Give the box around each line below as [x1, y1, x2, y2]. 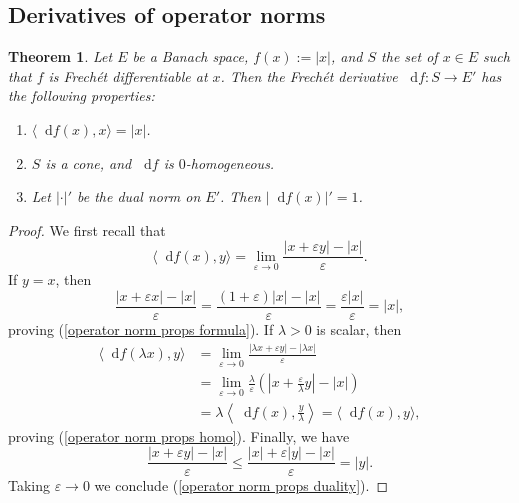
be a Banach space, [132, 46, 249, 67]
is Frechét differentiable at [48, 65, 208, 86]
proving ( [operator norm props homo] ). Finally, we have [8, 425, 350, 446]
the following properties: [8, 85, 155, 106]
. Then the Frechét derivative [220, 65, 398, 86]
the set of [381, 46, 438, 67]
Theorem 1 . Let [8, 46, 113, 67]
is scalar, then [316, 319, 402, 340]
